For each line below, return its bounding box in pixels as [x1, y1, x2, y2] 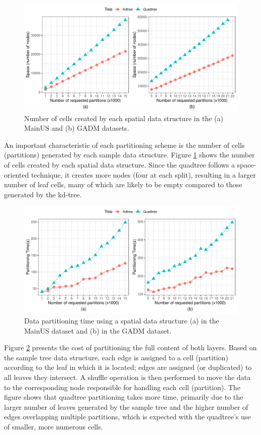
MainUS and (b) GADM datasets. [24, 123, 129, 133]
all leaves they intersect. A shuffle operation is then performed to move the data [4, 371, 251, 382]
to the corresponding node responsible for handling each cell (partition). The [4, 382, 240, 392]
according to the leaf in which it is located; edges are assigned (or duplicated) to [4, 362, 252, 372]
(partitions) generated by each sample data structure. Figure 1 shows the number [4, 149, 255, 160]
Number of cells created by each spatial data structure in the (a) [24, 113, 223, 123]
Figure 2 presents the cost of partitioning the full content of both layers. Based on [4, 342, 257, 353]
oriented [4, 169, 29, 180]
